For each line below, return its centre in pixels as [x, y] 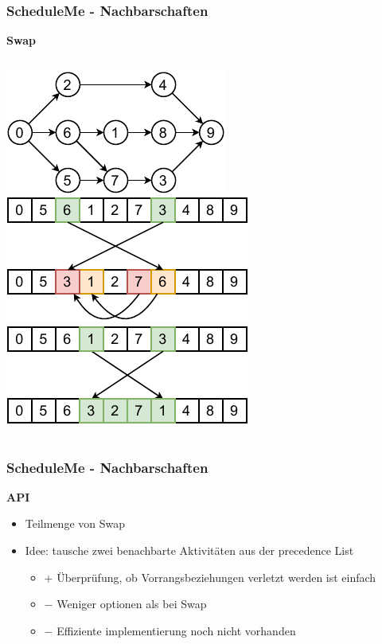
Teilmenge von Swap [75, 523]
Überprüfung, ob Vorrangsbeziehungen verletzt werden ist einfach [216, 577]
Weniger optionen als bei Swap [132, 604]
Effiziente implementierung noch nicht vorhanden [176, 630]
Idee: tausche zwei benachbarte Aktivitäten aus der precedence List [189, 550]
